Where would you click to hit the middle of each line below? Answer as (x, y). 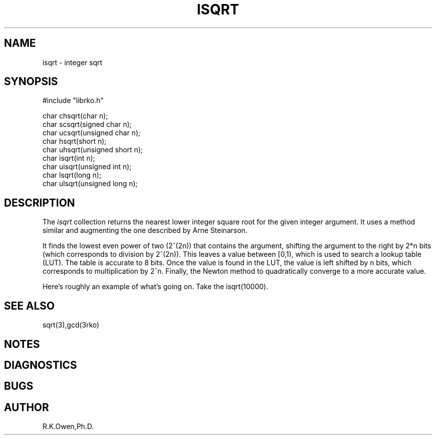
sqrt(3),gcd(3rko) (71, 325)
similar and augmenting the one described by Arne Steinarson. (145, 230)
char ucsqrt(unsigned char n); (91, 133)
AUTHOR (27, 407)
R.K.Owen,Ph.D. (68, 427)
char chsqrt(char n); (75, 116)
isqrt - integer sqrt (72, 62)
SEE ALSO (29, 306)
